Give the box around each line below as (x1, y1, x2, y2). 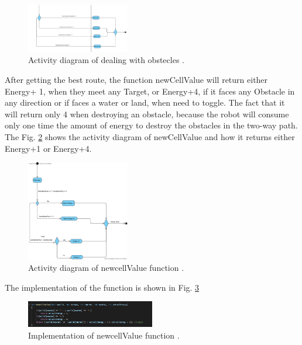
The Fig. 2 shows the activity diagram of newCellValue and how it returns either (5, 130, 295, 142)
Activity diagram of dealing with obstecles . (28, 54, 184, 66)
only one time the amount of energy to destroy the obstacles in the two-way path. (5, 119, 298, 131)
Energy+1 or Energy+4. (5, 142, 92, 154)
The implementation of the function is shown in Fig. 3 (5, 281, 200, 293)
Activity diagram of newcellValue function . (28, 262, 184, 274)
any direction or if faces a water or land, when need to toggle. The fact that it (5, 96, 285, 109)
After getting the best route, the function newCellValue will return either (5, 74, 268, 85)
